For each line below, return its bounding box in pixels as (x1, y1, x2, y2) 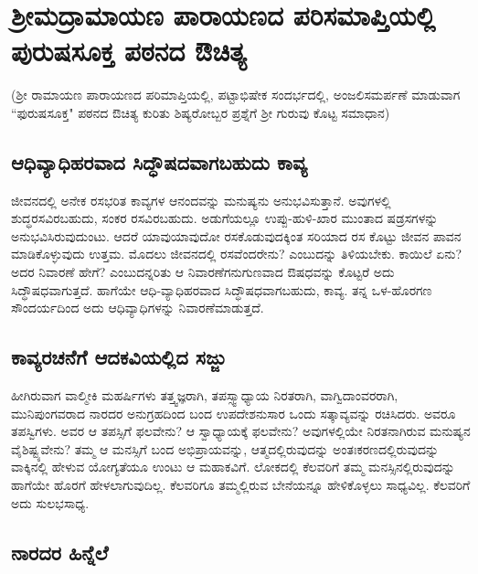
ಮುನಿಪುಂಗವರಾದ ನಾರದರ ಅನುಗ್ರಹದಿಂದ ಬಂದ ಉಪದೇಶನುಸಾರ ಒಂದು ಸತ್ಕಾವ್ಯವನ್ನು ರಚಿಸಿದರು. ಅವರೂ (11, 403, 456, 422)
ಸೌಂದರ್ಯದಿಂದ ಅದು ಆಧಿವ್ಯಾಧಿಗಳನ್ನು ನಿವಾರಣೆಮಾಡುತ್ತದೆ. (11, 298, 264, 317)
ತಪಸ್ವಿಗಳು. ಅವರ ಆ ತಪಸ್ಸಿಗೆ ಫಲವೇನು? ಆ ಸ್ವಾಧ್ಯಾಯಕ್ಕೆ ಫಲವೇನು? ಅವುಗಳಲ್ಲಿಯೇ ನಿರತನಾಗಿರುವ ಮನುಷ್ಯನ (11, 421, 471, 441)
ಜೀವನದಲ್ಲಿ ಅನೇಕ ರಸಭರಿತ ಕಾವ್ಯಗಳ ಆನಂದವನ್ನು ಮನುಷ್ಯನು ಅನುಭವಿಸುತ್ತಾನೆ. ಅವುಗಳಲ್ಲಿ (11, 190, 391, 209)
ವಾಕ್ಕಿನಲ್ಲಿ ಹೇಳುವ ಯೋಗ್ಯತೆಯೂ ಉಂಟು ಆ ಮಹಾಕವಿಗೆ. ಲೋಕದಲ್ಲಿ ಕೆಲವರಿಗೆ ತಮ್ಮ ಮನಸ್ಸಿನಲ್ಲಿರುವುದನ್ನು (11, 457, 455, 476)
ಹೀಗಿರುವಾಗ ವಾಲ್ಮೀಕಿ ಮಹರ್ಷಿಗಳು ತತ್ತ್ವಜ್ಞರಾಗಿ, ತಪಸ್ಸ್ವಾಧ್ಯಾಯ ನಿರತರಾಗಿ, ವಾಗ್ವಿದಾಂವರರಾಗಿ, (11, 386, 398, 405)
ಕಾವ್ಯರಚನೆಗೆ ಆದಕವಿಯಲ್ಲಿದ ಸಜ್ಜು (11, 343, 227, 371)
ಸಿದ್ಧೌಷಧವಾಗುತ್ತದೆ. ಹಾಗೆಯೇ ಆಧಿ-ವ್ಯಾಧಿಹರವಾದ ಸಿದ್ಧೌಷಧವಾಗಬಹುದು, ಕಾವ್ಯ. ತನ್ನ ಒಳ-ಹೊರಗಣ (11, 280, 432, 299)
